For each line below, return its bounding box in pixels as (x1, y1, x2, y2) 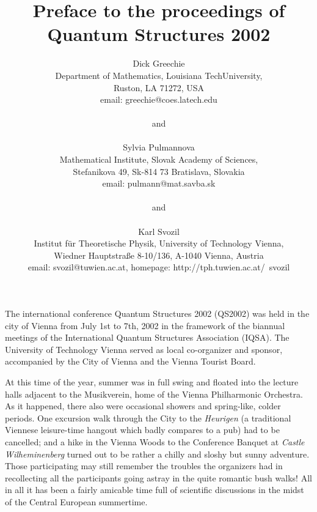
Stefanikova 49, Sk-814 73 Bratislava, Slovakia (73, 165, 245, 177)
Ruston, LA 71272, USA (113, 81, 205, 94)
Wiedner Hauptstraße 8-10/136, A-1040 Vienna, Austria (54, 248, 264, 261)
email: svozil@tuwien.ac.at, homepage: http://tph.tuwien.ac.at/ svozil (27, 261, 290, 273)
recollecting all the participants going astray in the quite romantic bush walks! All (5, 471, 312, 484)
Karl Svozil (138, 224, 180, 237)
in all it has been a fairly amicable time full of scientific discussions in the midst (5, 483, 304, 496)
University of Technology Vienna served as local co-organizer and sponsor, (5, 343, 283, 355)
